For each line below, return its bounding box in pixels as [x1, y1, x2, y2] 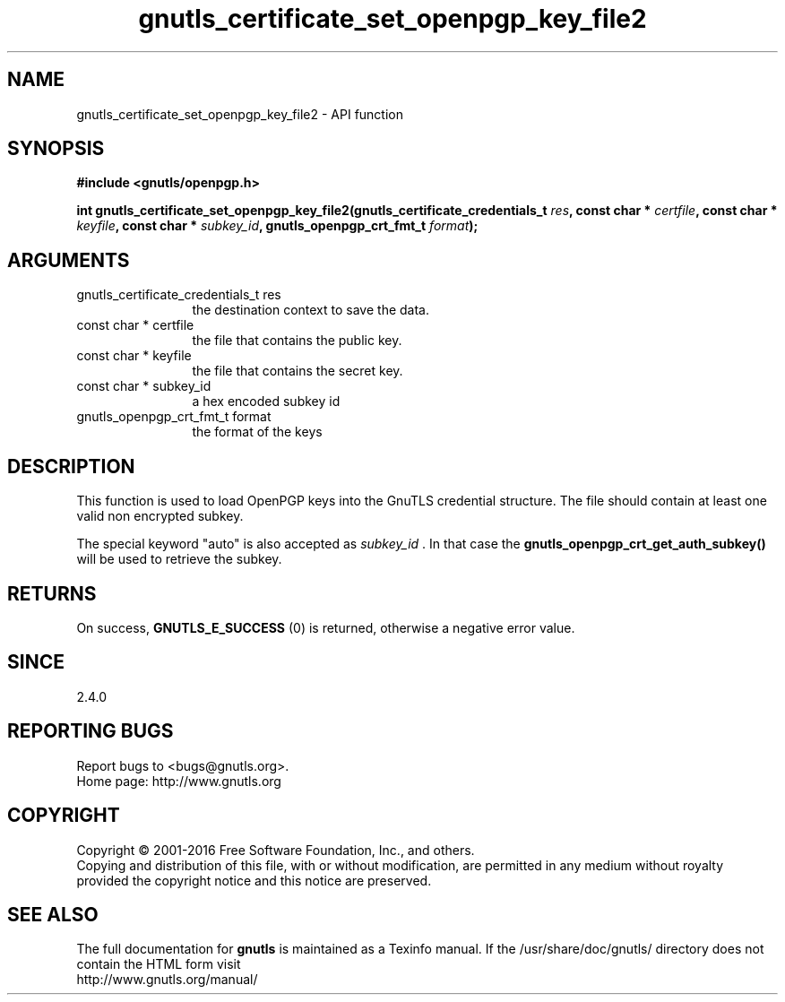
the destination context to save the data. [192, 302, 429, 318]
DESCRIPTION [7, 454, 135, 478]
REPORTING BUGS [7, 720, 174, 743]
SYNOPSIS [7, 137, 105, 160]
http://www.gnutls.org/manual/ [76, 972, 258, 988]
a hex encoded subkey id [192, 393, 341, 410]
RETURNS [7, 582, 97, 605]
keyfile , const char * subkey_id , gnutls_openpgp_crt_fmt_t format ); [76, 218, 479, 234]
